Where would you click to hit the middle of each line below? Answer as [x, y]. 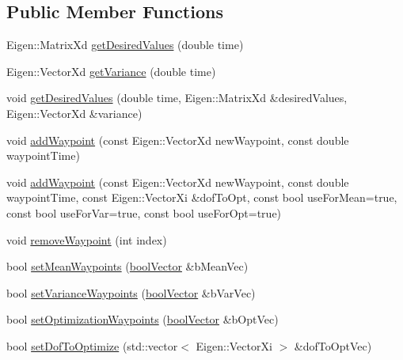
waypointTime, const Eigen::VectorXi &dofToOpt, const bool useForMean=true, [202, 197]
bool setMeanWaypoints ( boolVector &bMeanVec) [127, 266]
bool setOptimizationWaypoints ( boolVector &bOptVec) [143, 319]
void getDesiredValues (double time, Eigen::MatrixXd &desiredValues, [177, 98]
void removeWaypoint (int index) [87, 239]
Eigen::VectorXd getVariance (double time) [111, 71]
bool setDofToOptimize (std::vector [92, 345]
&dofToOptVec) [333, 345]
